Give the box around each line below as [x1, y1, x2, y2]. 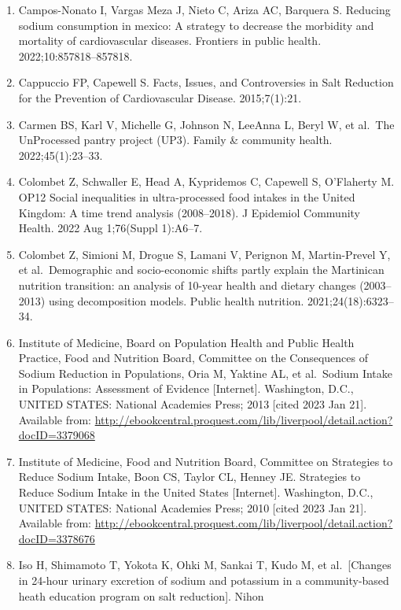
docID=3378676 [18, 530, 95, 546]
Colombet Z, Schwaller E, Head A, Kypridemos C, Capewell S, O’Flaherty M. [18, 173, 395, 190]
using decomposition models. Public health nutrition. [48, 292, 304, 309]
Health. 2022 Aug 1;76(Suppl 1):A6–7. [18, 220, 203, 236]
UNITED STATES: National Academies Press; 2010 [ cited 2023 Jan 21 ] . [18, 499, 367, 516]
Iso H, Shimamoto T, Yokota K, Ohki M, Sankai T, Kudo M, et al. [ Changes [18, 556, 392, 573]
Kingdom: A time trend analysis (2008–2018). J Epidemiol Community [18, 204, 361, 220]
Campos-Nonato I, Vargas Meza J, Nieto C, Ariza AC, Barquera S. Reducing [18, 2, 391, 17]
